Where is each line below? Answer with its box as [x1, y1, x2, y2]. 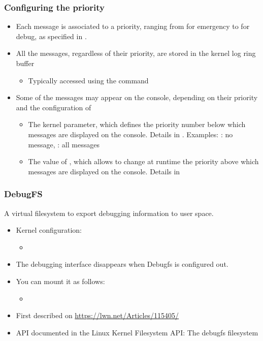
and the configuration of [16, 102, 91, 112]
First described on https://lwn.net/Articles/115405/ [16, 310, 179, 321]
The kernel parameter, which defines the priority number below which [28, 119, 246, 130]
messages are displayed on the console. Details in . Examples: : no [28, 129, 233, 139]
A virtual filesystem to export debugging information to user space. [4, 207, 214, 218]
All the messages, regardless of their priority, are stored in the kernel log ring [16, 48, 256, 58]
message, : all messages [28, 139, 100, 149]
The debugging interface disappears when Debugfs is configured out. [16, 259, 228, 269]
